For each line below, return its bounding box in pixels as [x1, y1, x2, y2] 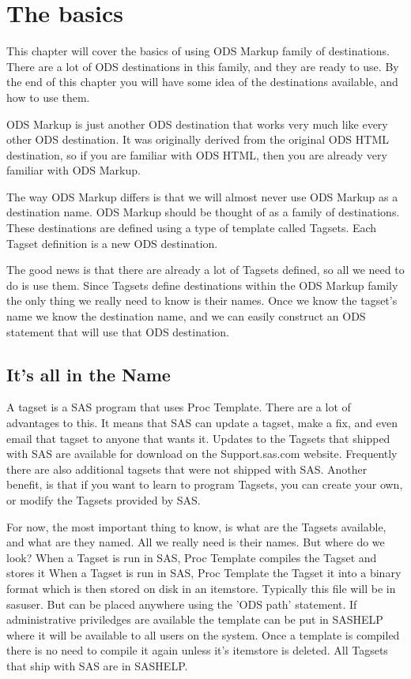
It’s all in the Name [6, 362, 171, 386]
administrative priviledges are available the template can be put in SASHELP [6, 611, 383, 628]
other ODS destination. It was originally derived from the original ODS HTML [6, 131, 389, 148]
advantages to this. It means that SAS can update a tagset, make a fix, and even [6, 415, 398, 431]
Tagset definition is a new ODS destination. [6, 234, 218, 251]
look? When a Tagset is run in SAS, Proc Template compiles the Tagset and [6, 549, 377, 565]
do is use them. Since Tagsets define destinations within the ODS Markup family [6, 276, 398, 293]
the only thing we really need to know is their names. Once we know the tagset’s [6, 292, 398, 309]
